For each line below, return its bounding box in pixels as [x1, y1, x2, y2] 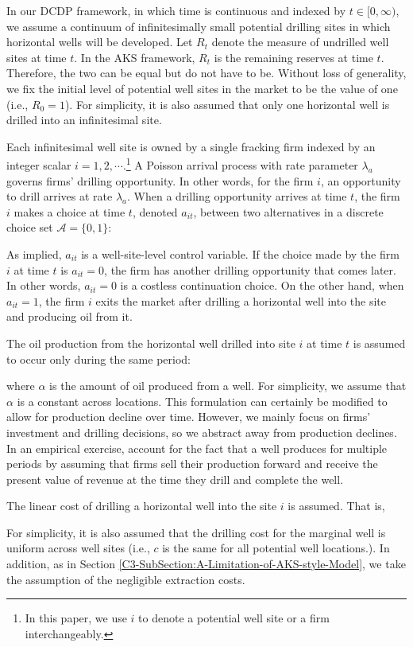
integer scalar [6, 157, 71, 173]
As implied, [6, 245, 62, 262]
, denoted [132, 203, 178, 220]
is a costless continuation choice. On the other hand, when [120, 277, 404, 294]
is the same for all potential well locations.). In [162, 540, 390, 556]
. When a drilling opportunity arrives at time [127, 188, 347, 205]
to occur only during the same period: [6, 350, 191, 367]
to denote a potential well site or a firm [138, 610, 330, 626]
